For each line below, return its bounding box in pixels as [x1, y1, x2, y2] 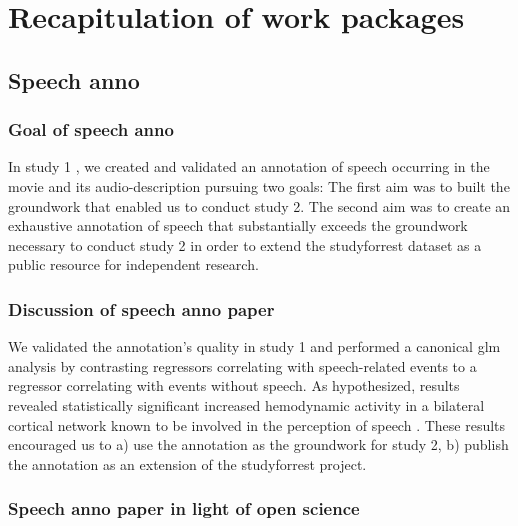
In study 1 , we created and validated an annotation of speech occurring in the [8, 156, 490, 177]
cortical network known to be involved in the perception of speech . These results [8, 414, 506, 435]
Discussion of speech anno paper [8, 296, 275, 321]
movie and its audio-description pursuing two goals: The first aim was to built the [8, 175, 510, 196]
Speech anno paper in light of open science [8, 496, 360, 521]
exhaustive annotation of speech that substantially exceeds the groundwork [8, 215, 468, 236]
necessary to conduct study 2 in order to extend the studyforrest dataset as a [8, 234, 482, 255]
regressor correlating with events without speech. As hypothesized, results [8, 375, 460, 396]
